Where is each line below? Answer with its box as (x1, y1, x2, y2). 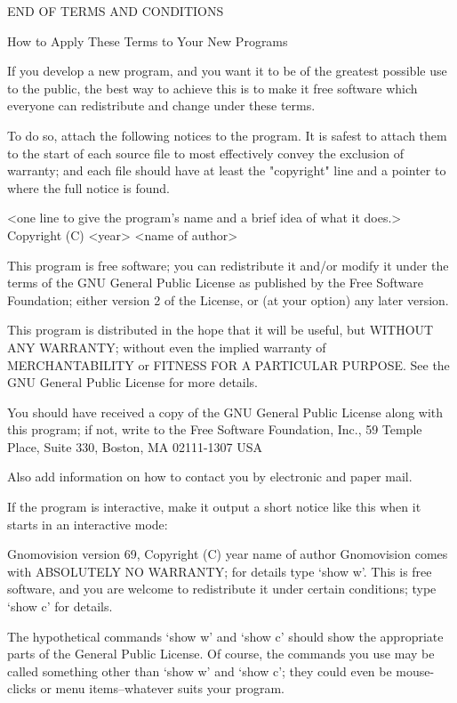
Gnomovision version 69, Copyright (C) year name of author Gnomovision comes (7, 545, 448, 563)
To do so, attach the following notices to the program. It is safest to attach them (7, 125, 447, 144)
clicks (7, 679, 36, 698)
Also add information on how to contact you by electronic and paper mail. (7, 467, 413, 486)
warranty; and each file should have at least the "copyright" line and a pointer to (7, 161, 446, 180)
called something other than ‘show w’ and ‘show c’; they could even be (7, 661, 392, 680)
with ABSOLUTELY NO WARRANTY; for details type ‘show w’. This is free (7, 562, 432, 580)
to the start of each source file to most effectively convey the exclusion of (7, 143, 404, 162)
